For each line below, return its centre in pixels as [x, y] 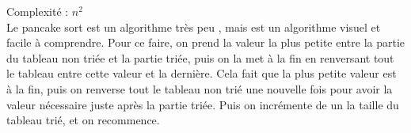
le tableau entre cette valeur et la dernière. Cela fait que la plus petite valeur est [202, 73]
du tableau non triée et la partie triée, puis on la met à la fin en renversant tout [200, 57]
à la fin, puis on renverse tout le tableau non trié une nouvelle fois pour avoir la [200, 88]
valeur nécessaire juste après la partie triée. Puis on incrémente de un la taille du [203, 104]
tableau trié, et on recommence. [83, 120]
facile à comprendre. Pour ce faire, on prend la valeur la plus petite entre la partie [206, 42]
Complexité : [38, 11]
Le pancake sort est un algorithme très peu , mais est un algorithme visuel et [194, 27]
